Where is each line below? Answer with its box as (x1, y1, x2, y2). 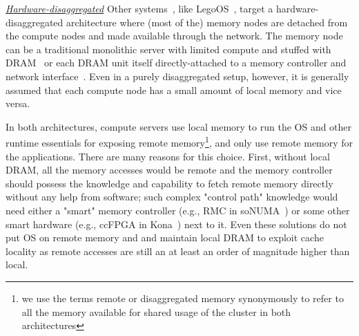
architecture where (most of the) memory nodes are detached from (66, 15, 348, 29)
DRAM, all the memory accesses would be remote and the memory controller (6, 162, 333, 177)
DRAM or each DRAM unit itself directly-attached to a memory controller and (6, 55, 347, 70)
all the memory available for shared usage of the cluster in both (21, 304, 291, 319)
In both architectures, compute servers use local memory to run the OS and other (6, 119, 352, 133)
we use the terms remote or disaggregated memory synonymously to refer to (21, 290, 344, 305)
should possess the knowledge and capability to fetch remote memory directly (6, 176, 333, 190)
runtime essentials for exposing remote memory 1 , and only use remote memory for (6, 133, 353, 149)
